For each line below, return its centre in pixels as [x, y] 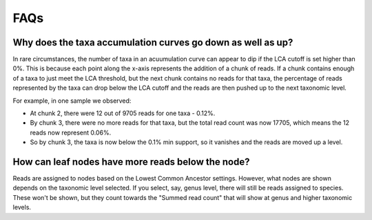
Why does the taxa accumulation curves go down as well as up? [153, 42]
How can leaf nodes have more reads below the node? [131, 162]
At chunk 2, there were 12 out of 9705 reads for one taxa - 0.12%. [123, 113]
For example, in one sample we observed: [72, 101]
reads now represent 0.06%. [71, 132]
